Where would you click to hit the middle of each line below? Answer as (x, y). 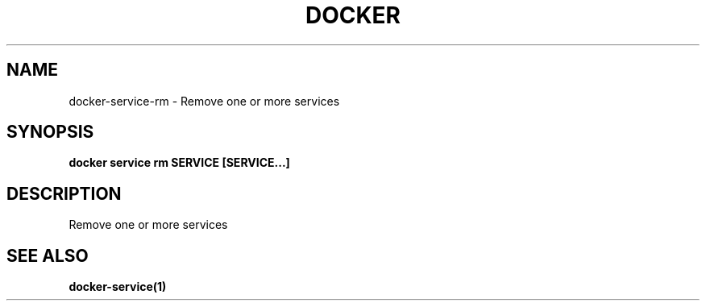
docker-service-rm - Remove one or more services (204, 101)
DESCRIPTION (64, 193)
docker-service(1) (118, 287)
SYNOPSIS (50, 132)
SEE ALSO (48, 255)
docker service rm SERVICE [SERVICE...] (179, 163)
